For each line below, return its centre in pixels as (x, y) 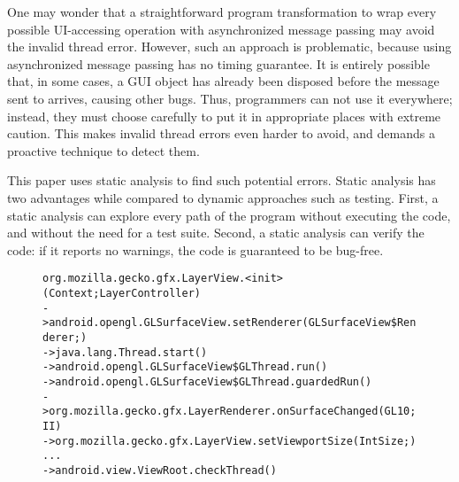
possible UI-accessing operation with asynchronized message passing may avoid (221, 29)
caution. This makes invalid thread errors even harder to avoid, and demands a (221, 133)
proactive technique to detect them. (103, 150)
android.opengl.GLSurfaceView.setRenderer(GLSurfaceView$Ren (233, 323)
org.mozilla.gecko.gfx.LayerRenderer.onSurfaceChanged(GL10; (233, 412)
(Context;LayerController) (122, 293)
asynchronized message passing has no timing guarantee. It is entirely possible (218, 63)
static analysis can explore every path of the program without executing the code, (229, 215)
